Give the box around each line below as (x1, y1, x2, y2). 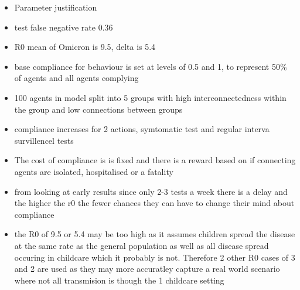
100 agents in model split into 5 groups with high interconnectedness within (14, 91, 287, 103)
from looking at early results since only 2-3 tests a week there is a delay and (14, 185, 288, 197)
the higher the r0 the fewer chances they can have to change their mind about (14, 197, 295, 209)
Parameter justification (14, 1, 97, 13)
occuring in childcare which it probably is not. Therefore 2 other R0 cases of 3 (14, 251, 295, 263)
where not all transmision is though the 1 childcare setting (14, 274, 224, 286)
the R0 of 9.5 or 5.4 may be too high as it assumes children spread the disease (14, 228, 295, 240)
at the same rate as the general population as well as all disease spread (14, 239, 269, 251)
